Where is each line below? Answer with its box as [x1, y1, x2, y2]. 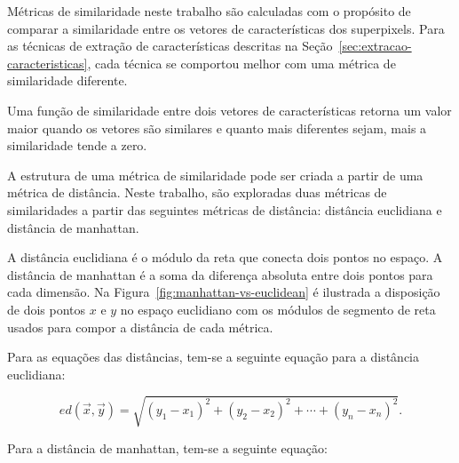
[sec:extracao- [338, 36, 412, 55]
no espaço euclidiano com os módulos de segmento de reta [120, 299, 436, 318]
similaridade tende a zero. [7, 136, 147, 155]
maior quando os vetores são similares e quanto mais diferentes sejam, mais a [7, 118, 427, 137]
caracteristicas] [7, 53, 88, 72]
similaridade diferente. [7, 71, 128, 90]
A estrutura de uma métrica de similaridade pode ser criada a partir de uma [7, 165, 423, 184]
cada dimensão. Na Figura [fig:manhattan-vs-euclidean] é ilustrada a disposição [7, 283, 440, 301]
